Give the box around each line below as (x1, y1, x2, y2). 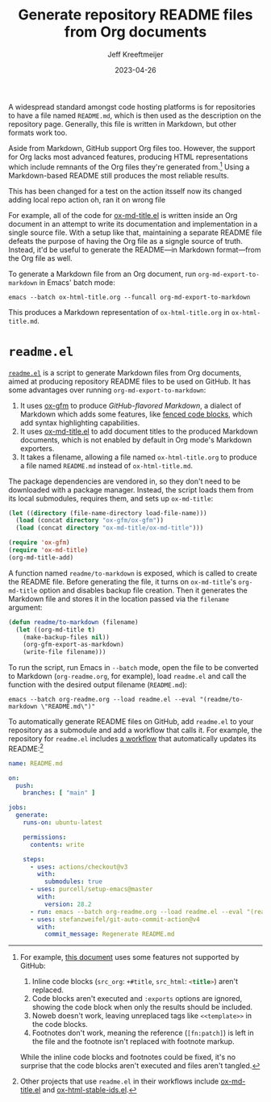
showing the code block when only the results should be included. (31, 1003, 252, 1012)
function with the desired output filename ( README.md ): (8, 680, 188, 689)
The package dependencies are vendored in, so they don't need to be (8, 476, 241, 486)
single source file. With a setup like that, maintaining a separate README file (8, 228, 262, 237)
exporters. (19, 443, 55, 453)
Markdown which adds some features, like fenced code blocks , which (19, 409, 252, 419)
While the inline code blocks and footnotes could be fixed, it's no (19, 1052, 236, 1062)
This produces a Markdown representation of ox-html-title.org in (8, 307, 230, 316)
